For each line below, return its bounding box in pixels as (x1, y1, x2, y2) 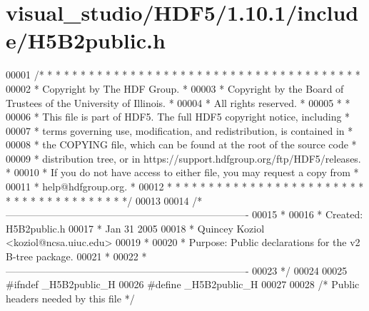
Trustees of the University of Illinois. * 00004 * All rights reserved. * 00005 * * (6, 95, 350, 110)
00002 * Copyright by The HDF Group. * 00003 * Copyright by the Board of (6, 81, 344, 96)
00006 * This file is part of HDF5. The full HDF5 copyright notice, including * (6, 109, 350, 124)
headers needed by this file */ (6, 290, 135, 305)
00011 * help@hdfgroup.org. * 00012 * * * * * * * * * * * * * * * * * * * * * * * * (6, 179, 364, 194)
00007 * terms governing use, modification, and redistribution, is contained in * (6, 123, 353, 138)
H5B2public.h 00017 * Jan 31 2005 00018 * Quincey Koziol (6, 220, 265, 235)
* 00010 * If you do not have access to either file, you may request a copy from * (6, 165, 359, 180)
